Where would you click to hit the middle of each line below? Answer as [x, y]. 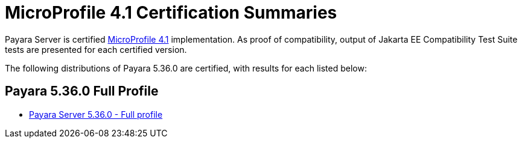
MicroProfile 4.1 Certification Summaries [171, 13]
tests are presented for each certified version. [96, 49]
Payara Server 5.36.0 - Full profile [96, 114]
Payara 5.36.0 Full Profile [82, 91]
